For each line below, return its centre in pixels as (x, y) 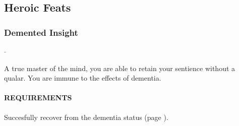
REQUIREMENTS (38, 98)
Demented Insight (41, 32)
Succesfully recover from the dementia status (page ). (86, 117)
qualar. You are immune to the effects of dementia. (83, 78)
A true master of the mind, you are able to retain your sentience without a (120, 68)
